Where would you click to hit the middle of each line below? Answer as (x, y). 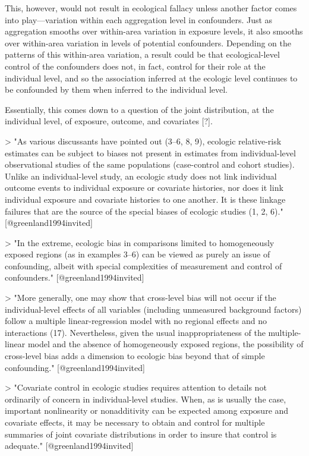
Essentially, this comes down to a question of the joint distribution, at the (139, 109)
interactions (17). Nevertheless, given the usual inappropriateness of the (135, 332)
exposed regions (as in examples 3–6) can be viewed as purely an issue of (138, 254)
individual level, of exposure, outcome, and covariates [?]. (109, 121)
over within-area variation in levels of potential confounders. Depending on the (148, 43)
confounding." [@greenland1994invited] (75, 367)
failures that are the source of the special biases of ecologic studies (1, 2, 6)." (144, 211)
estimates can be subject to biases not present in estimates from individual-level (150, 152)
